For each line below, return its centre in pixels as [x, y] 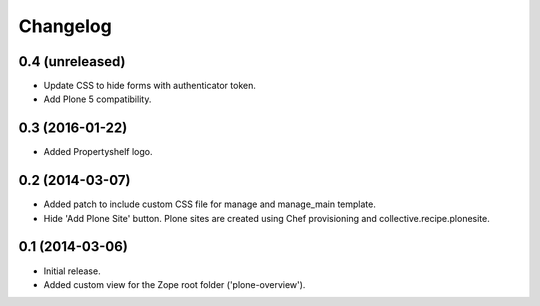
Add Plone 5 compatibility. [97, 99]
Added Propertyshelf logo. [98, 152]
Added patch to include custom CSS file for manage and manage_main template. [210, 204]
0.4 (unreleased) [72, 61]
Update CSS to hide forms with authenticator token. [150, 86]
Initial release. [72, 271]
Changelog [65, 26]
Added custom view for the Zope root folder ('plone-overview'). [174, 284]
